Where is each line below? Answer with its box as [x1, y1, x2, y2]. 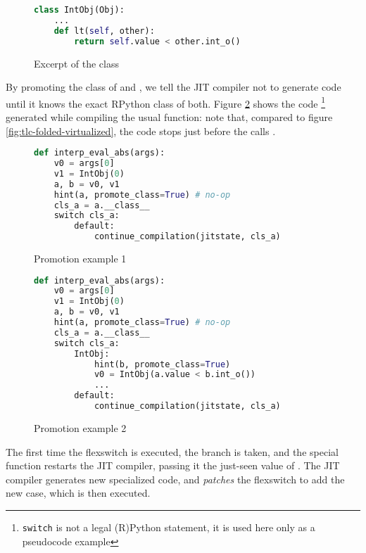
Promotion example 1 [34, 251, 127, 265]
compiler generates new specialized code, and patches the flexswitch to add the [6, 471, 345, 486]
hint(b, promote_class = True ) [94, 359, 231, 369]
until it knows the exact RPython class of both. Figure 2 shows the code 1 [6, 94, 326, 110]
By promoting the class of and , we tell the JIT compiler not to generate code [6, 80, 341, 94]
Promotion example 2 [34, 420, 127, 435]
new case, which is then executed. [6, 485, 151, 500]
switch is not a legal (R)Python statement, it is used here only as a [22, 519, 315, 534]
